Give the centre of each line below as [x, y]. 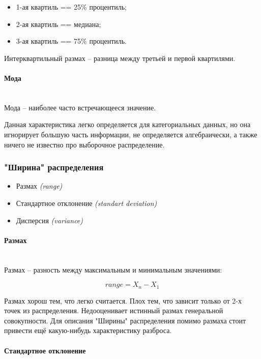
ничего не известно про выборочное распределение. [84, 144]
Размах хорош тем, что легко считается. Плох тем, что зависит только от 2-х [123, 300]
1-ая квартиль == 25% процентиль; [71, 7]
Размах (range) [39, 186]
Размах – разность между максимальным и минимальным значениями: [113, 269]
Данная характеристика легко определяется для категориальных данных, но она [127, 124]
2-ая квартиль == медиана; [59, 24]
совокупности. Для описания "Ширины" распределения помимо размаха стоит [125, 320]
